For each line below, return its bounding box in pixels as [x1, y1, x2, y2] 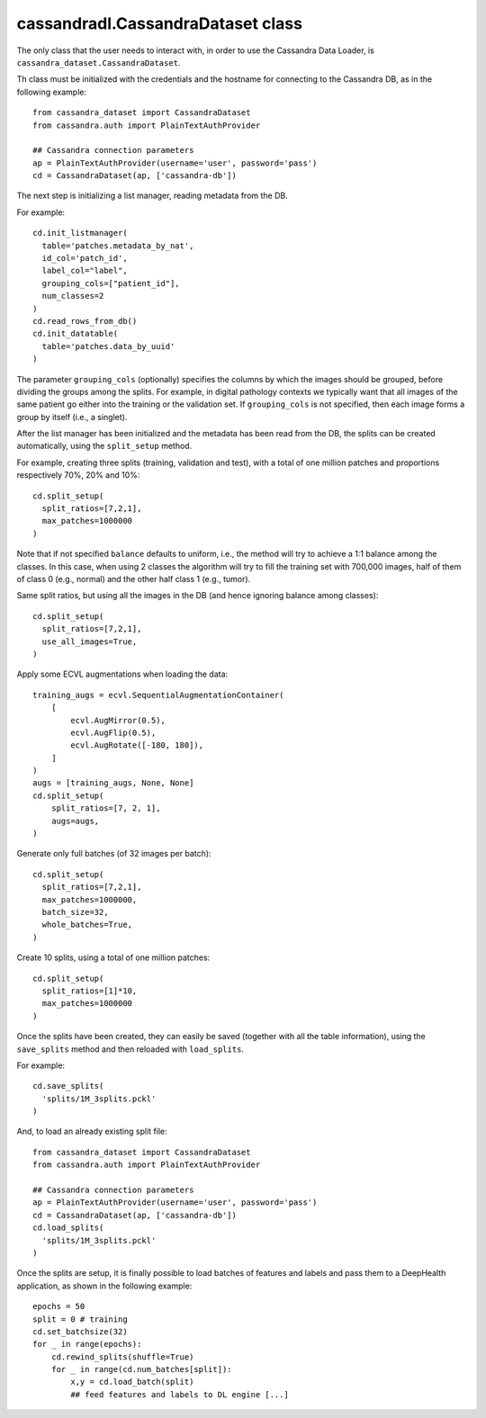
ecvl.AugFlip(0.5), [70, 727, 157, 738]
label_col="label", [41, 265, 128, 276]
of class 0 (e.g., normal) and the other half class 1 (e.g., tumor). [16, 574, 251, 584]
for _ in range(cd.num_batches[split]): [50, 1364, 233, 1375]
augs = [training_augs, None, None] [32, 778, 194, 788]
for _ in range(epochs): [32, 1339, 142, 1350]
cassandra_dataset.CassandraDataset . [16, 57, 181, 67]
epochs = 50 [32, 1301, 85, 1312]
